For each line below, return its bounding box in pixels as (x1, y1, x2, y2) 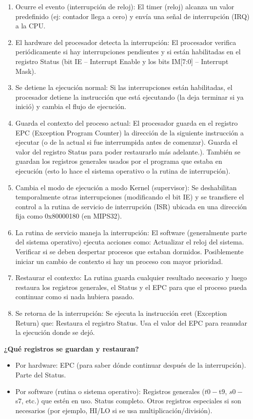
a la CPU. (15, 21, 46, 31)
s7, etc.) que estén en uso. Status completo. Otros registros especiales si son (15, 396, 241, 406)
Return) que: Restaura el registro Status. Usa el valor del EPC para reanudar (15, 317, 247, 328)
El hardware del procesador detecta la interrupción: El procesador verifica (15, 37, 236, 47)
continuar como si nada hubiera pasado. (15, 291, 135, 302)
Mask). (15, 66, 36, 76)
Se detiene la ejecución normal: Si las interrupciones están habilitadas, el (15, 82, 233, 92)
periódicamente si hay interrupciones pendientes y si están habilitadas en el (15, 46, 241, 57)
